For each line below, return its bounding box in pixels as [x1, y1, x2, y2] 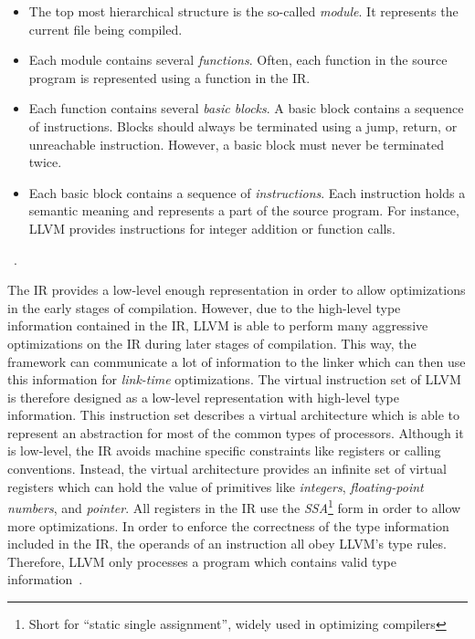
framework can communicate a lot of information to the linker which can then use [7, 351, 466, 371]
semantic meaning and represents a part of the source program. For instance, [28, 201, 459, 220]
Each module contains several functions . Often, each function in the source [28, 50, 448, 69]
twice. [28, 152, 62, 172]
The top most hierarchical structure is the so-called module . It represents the [28, 2, 459, 20]
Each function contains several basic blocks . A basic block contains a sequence [28, 99, 464, 118]
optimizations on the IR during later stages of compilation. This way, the [7, 333, 417, 352]
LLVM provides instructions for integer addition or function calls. [28, 218, 396, 237]
